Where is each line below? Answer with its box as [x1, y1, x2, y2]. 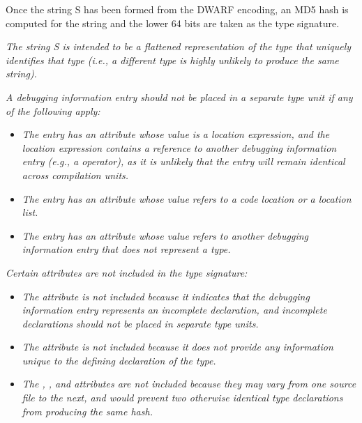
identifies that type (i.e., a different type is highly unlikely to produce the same [6, 52, 339, 67]
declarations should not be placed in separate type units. [22, 316, 259, 330]
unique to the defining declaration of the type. [22, 353, 216, 367]
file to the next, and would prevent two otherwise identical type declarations [22, 390, 343, 405]
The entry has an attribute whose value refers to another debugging [22, 228, 309, 243]
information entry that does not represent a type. [22, 242, 231, 256]
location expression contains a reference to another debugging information [22, 140, 337, 155]
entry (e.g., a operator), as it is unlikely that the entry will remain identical [22, 154, 345, 169]
